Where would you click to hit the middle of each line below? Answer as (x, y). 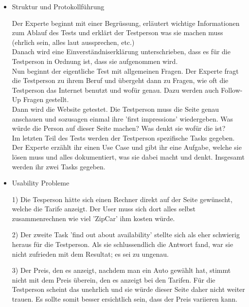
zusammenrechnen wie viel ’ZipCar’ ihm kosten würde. (93, 218)
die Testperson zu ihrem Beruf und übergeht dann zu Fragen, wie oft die (120, 80)
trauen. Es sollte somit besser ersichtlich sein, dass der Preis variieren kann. (125, 299)
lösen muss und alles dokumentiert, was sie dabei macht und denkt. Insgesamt (128, 156)
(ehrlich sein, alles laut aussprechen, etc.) (73, 42)
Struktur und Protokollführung (58, 6)
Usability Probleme (41, 183)
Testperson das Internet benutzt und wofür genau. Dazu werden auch (115, 90)
